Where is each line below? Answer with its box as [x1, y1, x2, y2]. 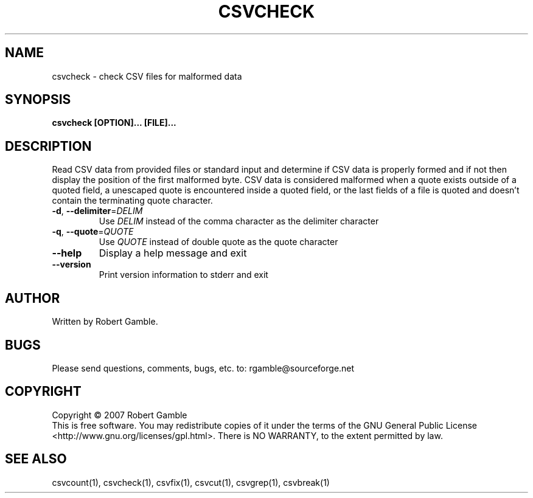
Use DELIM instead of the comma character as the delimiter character [99, 216, 379, 227]
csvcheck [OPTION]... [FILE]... [52, 117, 176, 128]
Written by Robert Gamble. [52, 316, 158, 327]
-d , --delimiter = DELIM [52, 206, 143, 216]
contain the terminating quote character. [52, 195, 213, 206]
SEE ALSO [5, 451, 67, 467]
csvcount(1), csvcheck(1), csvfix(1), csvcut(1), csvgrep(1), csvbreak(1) [52, 477, 330, 488]
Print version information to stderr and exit [99, 269, 268, 280]
